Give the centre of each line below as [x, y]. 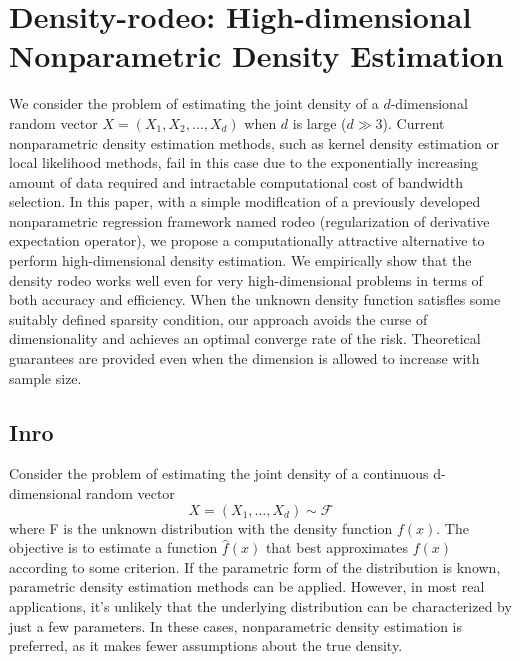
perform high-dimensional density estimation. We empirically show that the [240, 260]
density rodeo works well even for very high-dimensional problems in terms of [246, 279]
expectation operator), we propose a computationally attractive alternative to [247, 240]
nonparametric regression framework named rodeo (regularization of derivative [249, 220]
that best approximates [337, 547]
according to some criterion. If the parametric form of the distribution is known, [255, 566]
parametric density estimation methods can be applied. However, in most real [247, 586]
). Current [413, 122]
